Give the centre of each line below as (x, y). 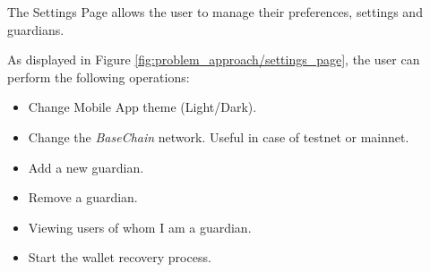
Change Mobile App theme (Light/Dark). (142, 107)
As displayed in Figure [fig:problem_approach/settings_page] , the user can (214, 59)
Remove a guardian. (83, 197)
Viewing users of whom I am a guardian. (140, 227)
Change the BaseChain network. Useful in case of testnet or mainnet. (219, 136)
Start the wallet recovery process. (120, 257)
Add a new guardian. (86, 167)
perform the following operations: (99, 76)
